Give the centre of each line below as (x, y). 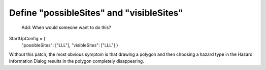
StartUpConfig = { (27, 38)
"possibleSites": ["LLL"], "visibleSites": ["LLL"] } (70, 45)
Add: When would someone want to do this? (66, 27)
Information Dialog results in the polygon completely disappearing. (77, 61)
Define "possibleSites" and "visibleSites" (96, 13)
